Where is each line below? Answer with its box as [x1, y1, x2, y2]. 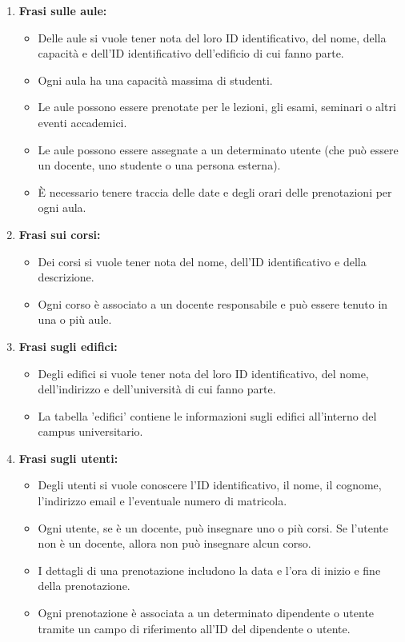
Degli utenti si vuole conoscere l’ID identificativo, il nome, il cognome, [38, 477, 382, 493]
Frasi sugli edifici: [18, 337, 118, 354]
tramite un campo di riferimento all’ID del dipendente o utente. [38, 620, 351, 636]
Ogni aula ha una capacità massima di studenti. [38, 71, 273, 88]
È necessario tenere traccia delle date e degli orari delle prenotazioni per [38, 183, 392, 200]
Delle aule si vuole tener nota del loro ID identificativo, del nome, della [38, 29, 387, 46]
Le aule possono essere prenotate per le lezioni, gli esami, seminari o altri [38, 98, 396, 115]
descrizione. [38, 269, 94, 285]
